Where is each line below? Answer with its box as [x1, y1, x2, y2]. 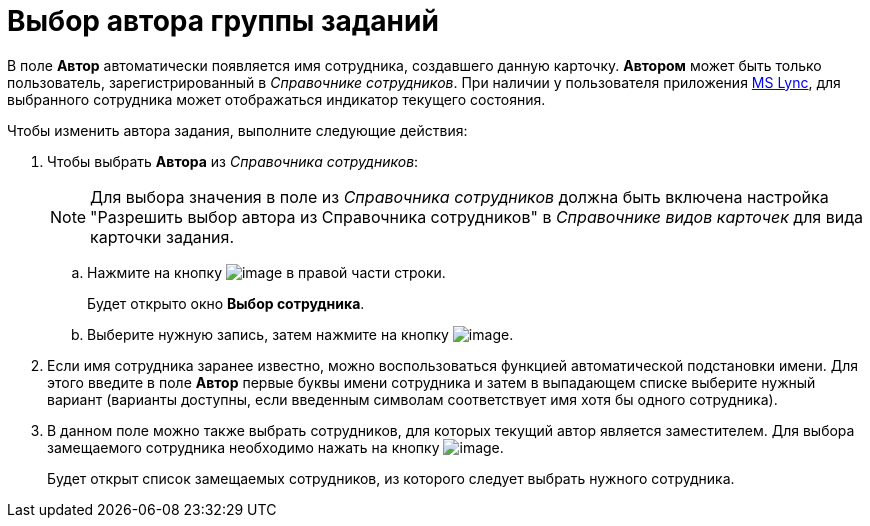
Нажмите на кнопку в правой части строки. [87, 263, 446, 281]
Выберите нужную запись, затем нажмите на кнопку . [87, 325, 514, 343]
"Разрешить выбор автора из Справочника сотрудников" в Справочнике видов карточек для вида [90, 206, 864, 227]
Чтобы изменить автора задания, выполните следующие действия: [7, 121, 468, 139]
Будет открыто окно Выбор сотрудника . [87, 294, 365, 312]
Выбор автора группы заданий [7, 4, 439, 38]
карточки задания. [90, 226, 235, 247]
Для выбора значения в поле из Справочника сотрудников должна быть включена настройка [90, 186, 829, 207]
